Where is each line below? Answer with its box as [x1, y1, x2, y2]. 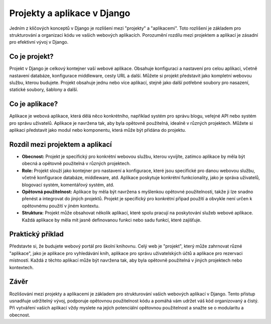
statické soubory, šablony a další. [9, 87, 78, 93]
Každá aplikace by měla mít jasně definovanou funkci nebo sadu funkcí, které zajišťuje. [22, 217, 202, 223]
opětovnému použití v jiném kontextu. [22, 203, 100, 209]
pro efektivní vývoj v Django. [9, 39, 69, 45]
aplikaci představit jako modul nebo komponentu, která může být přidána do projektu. [9, 127, 186, 133]
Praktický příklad [9, 230, 64, 238]
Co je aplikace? [9, 100, 58, 108]
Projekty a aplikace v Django [9, 8, 130, 19]
